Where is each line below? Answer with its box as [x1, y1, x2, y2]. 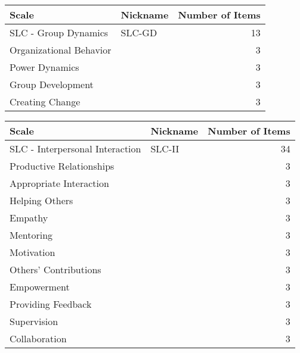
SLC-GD [120, 26, 157, 39]
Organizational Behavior [10, 43, 112, 57]
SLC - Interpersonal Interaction [10, 142, 141, 155]
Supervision [10, 314, 58, 328]
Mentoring [10, 228, 53, 242]
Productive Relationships [10, 159, 115, 173]
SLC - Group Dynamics [10, 26, 109, 39]
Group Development [10, 77, 94, 91]
